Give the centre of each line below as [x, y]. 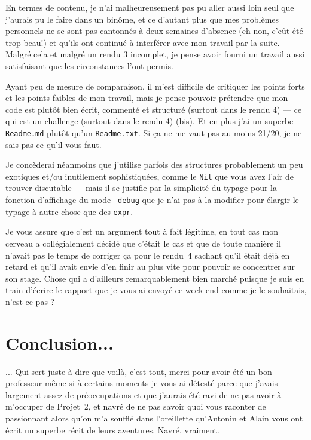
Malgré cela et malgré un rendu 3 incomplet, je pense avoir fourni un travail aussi [155, 54]
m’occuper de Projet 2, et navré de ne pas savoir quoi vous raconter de [136, 406]
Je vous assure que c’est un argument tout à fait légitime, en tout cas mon [142, 231]
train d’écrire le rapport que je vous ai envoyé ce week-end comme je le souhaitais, [156, 290]
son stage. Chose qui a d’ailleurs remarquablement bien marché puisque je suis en [155, 278]
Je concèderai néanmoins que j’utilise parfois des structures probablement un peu [154, 164]
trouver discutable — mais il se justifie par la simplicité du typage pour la [141, 188]
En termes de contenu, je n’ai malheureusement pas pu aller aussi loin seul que [150, 7]
